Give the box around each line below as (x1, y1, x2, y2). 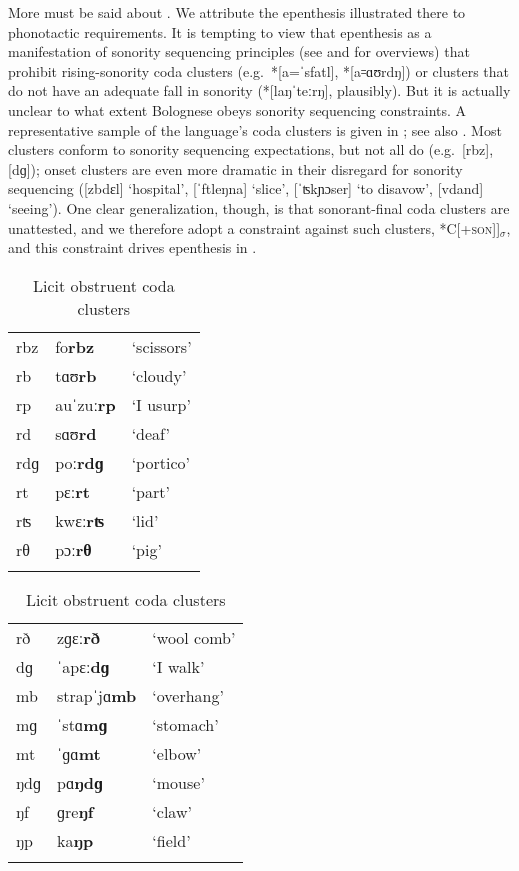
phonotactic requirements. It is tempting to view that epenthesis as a (8, 21, 432, 42)
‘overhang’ (152, 683, 224, 707)
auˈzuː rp (55, 392, 116, 416)
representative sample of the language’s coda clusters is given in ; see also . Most (8, 119, 502, 140)
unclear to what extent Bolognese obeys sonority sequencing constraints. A (8, 99, 467, 120)
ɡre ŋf (57, 799, 94, 823)
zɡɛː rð (57, 625, 101, 649)
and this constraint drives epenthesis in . (8, 237, 257, 258)
